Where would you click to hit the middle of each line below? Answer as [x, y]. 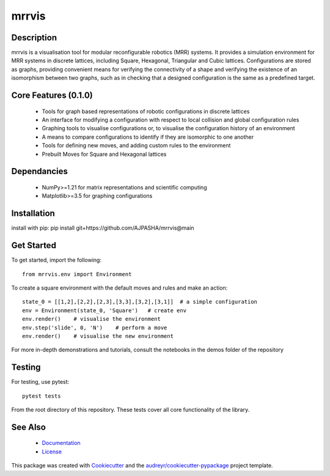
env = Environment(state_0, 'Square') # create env [104, 310]
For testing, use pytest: [40, 382]
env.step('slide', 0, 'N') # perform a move [95, 328]
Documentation [61, 443]
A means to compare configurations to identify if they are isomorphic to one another [148, 137]
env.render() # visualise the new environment [98, 336]
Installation [33, 214]
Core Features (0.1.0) [52, 96]
